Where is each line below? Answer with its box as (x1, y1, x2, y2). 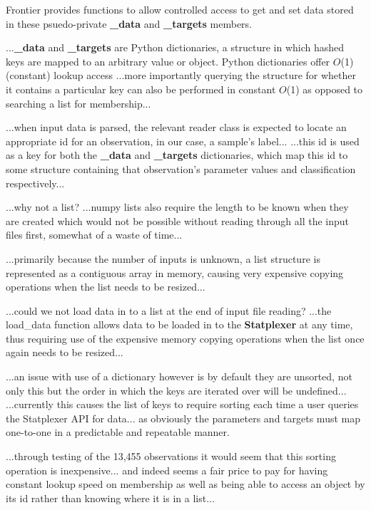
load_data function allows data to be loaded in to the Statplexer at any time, (6, 317, 353, 332)
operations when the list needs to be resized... (6, 279, 205, 294)
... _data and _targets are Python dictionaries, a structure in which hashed (6, 40, 345, 55)
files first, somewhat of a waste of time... (6, 227, 183, 242)
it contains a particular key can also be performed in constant (6, 81, 276, 96)
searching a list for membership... (6, 95, 151, 110)
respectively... (6, 175, 65, 190)
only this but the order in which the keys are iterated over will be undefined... (6, 382, 347, 397)
